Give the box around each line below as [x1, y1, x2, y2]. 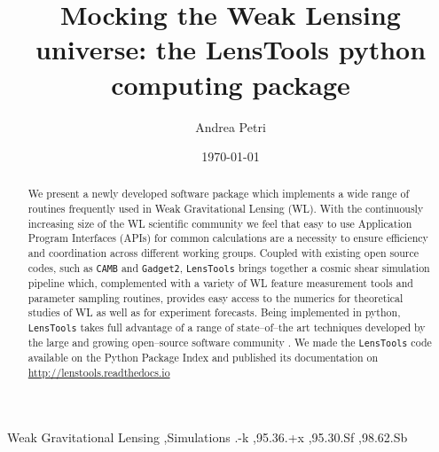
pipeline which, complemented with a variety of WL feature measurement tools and [27, 275, 413, 290]
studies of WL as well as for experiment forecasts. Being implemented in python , [27, 305, 401, 320]
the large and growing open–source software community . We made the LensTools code [27, 335, 432, 350]
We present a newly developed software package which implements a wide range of [27, 186, 410, 201]
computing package [111, 66, 350, 102]
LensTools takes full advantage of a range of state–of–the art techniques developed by [27, 319, 426, 334]
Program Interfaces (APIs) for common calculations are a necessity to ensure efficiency [27, 230, 428, 245]
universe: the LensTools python [35, 31, 427, 67]
